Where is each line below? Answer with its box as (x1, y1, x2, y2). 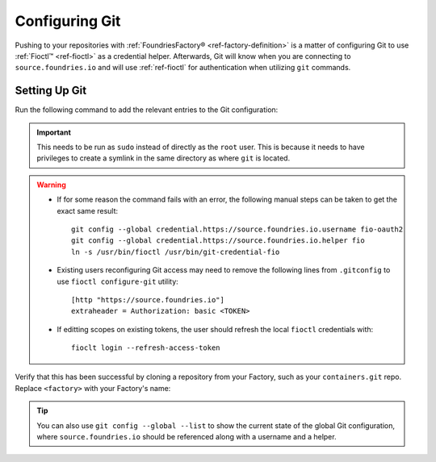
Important (36, 127, 72, 137)
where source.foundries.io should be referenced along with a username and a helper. (36, 432, 337, 442)
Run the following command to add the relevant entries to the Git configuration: (15, 105, 279, 114)
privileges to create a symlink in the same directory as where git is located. (36, 153, 291, 163)
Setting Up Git (15, 84, 87, 98)
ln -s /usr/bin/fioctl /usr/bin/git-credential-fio (71, 247, 280, 256)
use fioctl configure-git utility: (57, 277, 179, 286)
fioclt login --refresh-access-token (71, 343, 221, 352)
